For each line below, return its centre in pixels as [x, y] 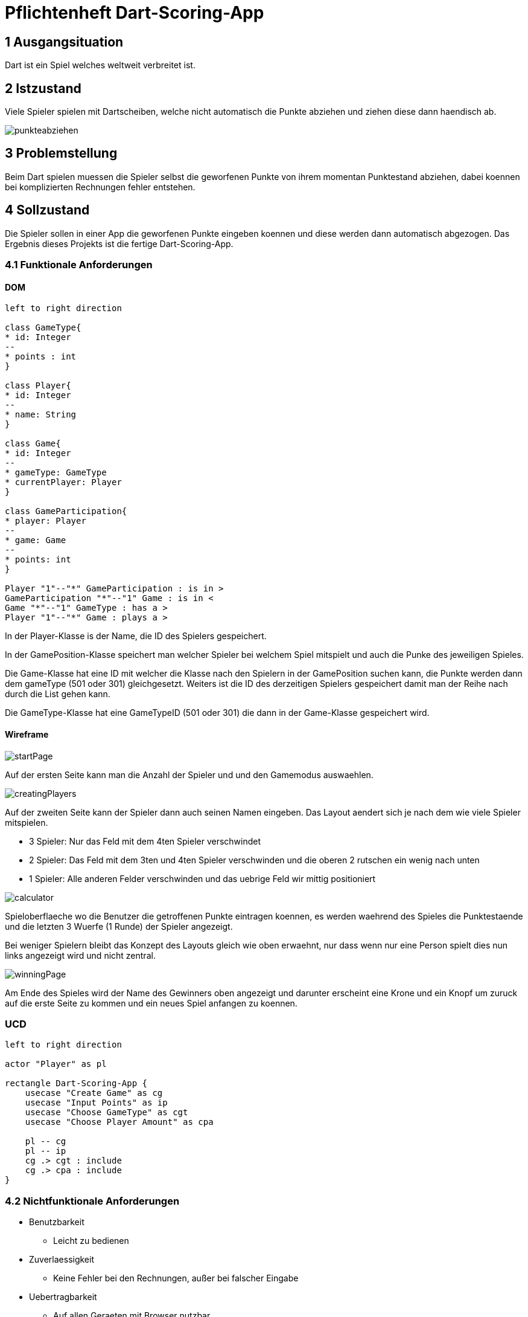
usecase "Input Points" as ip [96, 1103]
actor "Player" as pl [56, 1064]
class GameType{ [43, 328]
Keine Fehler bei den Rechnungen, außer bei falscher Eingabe [176, 1278]
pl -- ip [46, 1151]
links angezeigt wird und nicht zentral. [80, 955]
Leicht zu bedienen [91, 1241]
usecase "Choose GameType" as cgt [107, 1113]
